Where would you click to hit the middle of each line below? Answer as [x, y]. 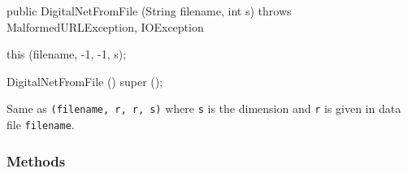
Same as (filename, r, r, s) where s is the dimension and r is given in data [204, 108]
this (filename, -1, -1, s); [67, 54]
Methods [36, 160]
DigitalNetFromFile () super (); [85, 81]
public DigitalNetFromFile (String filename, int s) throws [149, 11]
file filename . [41, 125]
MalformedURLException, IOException [105, 26]
